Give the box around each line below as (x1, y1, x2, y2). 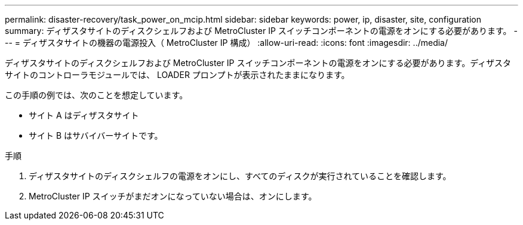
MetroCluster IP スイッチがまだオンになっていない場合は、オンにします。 (29, 191, 317, 201)
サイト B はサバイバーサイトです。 (29, 130, 163, 140)
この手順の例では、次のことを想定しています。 (5, 90, 188, 100)
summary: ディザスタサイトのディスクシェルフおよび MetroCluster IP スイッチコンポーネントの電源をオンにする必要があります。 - (5, 26, 518, 36)
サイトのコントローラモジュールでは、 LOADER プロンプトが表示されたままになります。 (5, 70, 350, 80)
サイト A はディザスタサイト (29, 110, 139, 120)
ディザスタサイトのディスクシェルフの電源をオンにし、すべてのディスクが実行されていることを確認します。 (29, 171, 451, 181)
